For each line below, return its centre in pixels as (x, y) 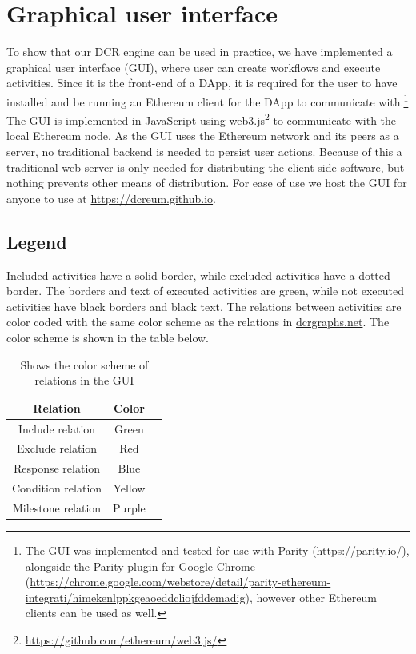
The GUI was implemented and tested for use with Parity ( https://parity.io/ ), (217, 550)
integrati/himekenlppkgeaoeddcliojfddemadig (135, 597)
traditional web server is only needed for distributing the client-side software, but (206, 167)
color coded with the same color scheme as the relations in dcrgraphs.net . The (198, 322)
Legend (37, 241)
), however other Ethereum (311, 597)
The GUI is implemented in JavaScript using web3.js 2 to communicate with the (202, 119)
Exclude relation (57, 448)
